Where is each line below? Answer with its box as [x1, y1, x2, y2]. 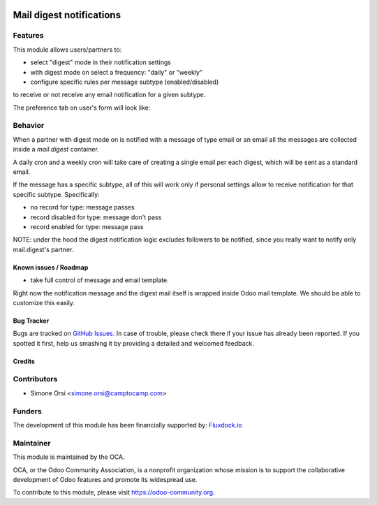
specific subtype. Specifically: [13, 190, 101, 198]
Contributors [13, 374, 58, 384]
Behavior [13, 121, 45, 131]
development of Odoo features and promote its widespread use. [13, 475, 198, 483]
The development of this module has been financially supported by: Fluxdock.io [13, 421, 242, 429]
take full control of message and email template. [30, 276, 169, 284]
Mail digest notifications [13, 9, 121, 21]
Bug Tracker [13, 316, 50, 325]
